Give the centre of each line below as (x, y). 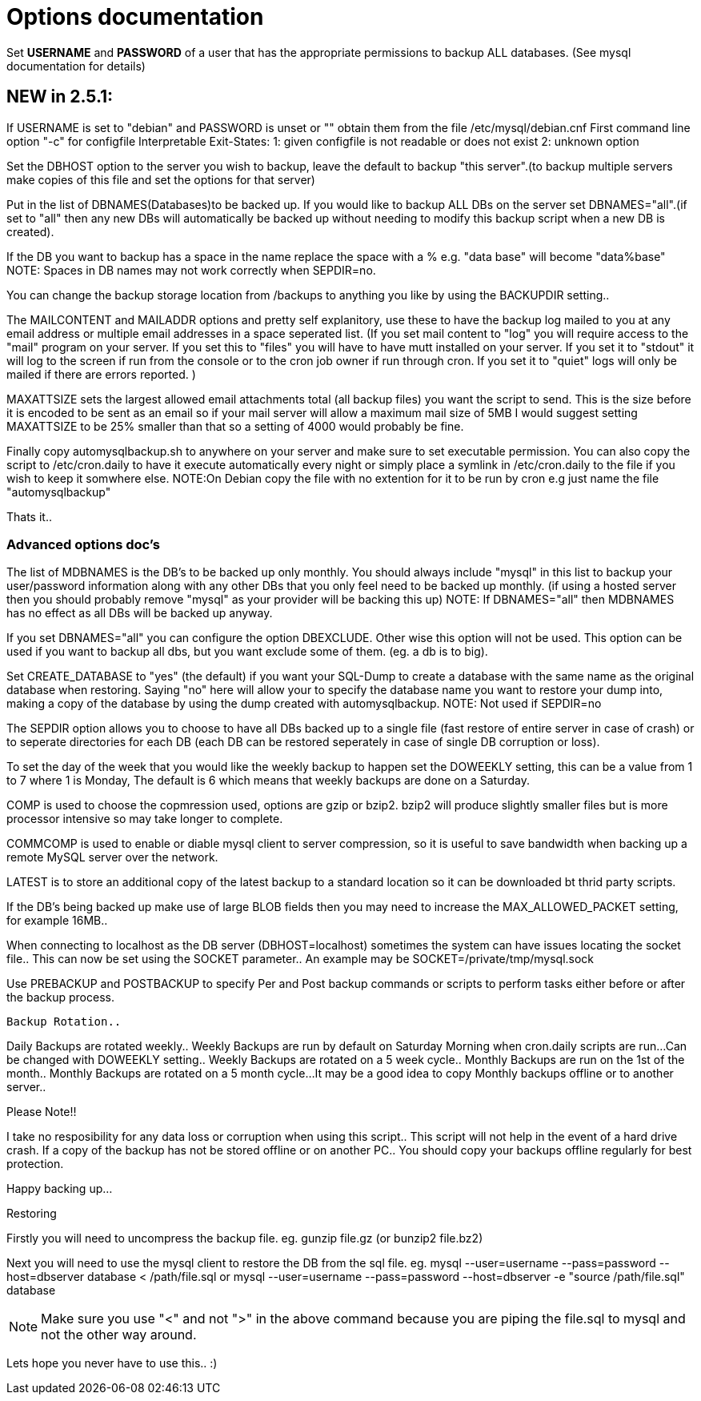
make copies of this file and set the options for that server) (161, 179)
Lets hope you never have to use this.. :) (112, 1363)
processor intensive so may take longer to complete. (145, 819)
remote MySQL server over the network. (112, 857)
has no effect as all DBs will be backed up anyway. (140, 613)
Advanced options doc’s (83, 544)
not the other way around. (119, 1335)
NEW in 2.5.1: (60, 97)
